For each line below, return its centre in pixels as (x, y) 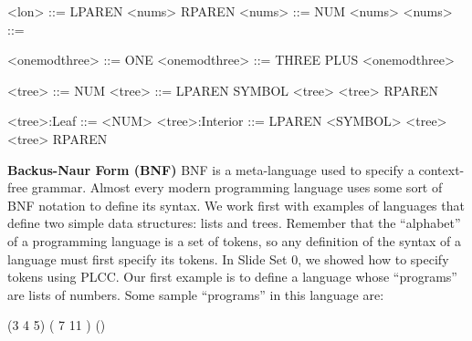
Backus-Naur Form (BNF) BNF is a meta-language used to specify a (211, 169)
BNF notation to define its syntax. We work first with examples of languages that (236, 205)
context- (441, 169)
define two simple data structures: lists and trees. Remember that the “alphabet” (234, 223)
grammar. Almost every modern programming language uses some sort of (237, 187)
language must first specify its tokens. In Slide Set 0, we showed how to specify (228, 258)
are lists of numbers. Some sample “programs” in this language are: (196, 294)
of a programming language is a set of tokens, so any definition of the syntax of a (235, 240)
